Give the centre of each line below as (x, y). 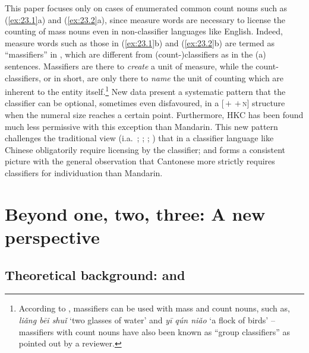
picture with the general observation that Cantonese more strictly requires (140, 161)
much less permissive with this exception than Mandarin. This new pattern (141, 126)
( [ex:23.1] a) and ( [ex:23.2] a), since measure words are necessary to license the (145, 19)
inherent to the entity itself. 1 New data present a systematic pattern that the (145, 90)
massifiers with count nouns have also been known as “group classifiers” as (154, 331)
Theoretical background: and (95, 274)
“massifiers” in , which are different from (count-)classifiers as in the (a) (135, 54)
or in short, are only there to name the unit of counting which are (164, 77)
